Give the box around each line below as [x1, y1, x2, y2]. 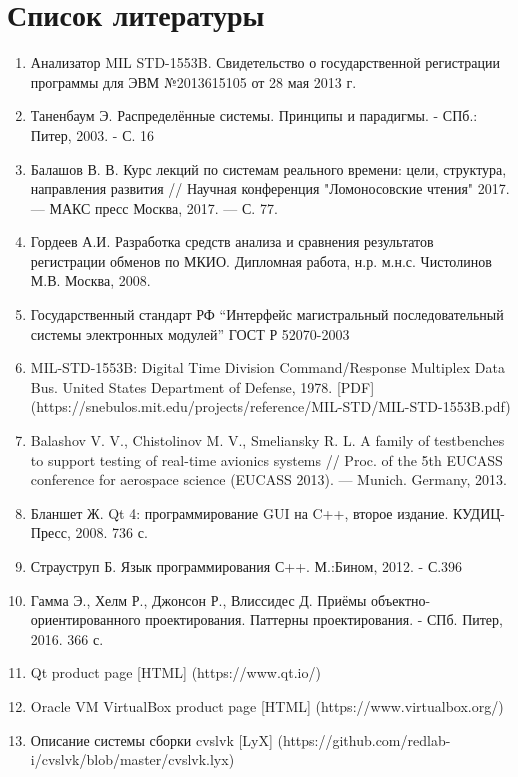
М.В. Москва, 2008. [30, 270, 151, 291]
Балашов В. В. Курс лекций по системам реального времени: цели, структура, [30, 158, 507, 179]
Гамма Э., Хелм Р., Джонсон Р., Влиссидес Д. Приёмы [30, 589, 367, 610]
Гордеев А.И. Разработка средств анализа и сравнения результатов [30, 231, 434, 252]
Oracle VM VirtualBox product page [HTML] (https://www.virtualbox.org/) [30, 695, 504, 716]
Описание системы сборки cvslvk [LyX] [30, 729, 273, 750]
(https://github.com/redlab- [277, 729, 451, 750]
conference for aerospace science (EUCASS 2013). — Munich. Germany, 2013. [30, 469, 507, 490]
